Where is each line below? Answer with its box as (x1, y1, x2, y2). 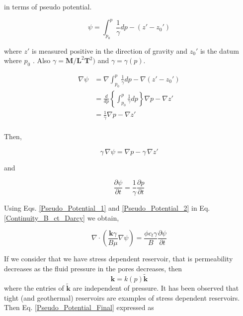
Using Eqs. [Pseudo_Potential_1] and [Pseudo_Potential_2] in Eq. (4, 203, 210, 213)
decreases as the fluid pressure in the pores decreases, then (4, 263, 182, 273)
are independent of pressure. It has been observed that (73, 283, 239, 293)
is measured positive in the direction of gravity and (32, 45, 188, 56)
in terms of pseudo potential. (4, 1, 92, 11)
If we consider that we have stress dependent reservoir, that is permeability (4, 253, 233, 264)
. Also (32, 55, 51, 66)
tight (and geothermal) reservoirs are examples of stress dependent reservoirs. (4, 292, 240, 303)
